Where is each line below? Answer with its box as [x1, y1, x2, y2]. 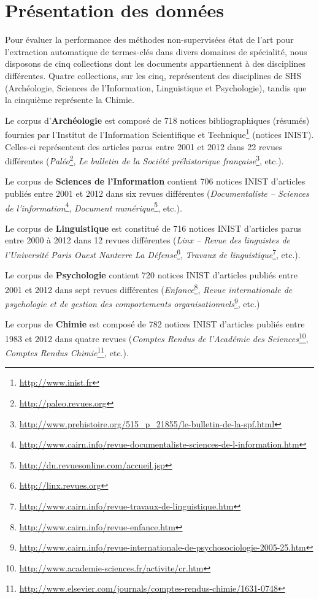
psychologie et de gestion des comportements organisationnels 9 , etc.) [5, 296, 260, 310]
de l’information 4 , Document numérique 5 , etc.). [5, 199, 182, 214]
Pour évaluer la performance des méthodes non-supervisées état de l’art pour [5, 33, 294, 46]
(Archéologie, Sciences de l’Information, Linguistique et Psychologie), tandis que [5, 81, 307, 94]
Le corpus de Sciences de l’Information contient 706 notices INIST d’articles [5, 175, 306, 188]
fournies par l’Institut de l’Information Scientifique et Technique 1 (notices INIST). [5, 126, 314, 140]
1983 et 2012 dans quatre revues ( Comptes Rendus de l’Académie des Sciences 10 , [5, 330, 309, 345]
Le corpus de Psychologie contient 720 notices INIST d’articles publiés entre [5, 269, 298, 281]
